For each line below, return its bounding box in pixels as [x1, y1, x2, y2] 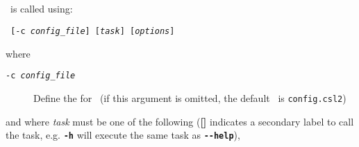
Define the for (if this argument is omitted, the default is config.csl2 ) [33, 90, 347, 105]
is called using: [10, 1, 73, 16]
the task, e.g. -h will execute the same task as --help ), [6, 128, 240, 142]
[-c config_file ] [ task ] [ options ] [10, 26, 175, 36]
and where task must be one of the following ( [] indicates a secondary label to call [6, 114, 354, 128]
